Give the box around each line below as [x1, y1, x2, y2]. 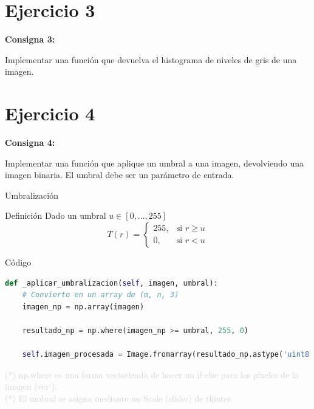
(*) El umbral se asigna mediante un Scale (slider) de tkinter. [5, 391, 234, 404]
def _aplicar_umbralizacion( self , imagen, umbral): [5, 278, 218, 287]
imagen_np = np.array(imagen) [22, 302, 145, 311]
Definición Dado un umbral [5, 209, 106, 222]
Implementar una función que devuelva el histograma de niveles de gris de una [5, 53, 297, 66]
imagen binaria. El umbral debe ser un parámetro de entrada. [5, 168, 234, 181]
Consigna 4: [5, 136, 55, 149]
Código [5, 256, 32, 268]
